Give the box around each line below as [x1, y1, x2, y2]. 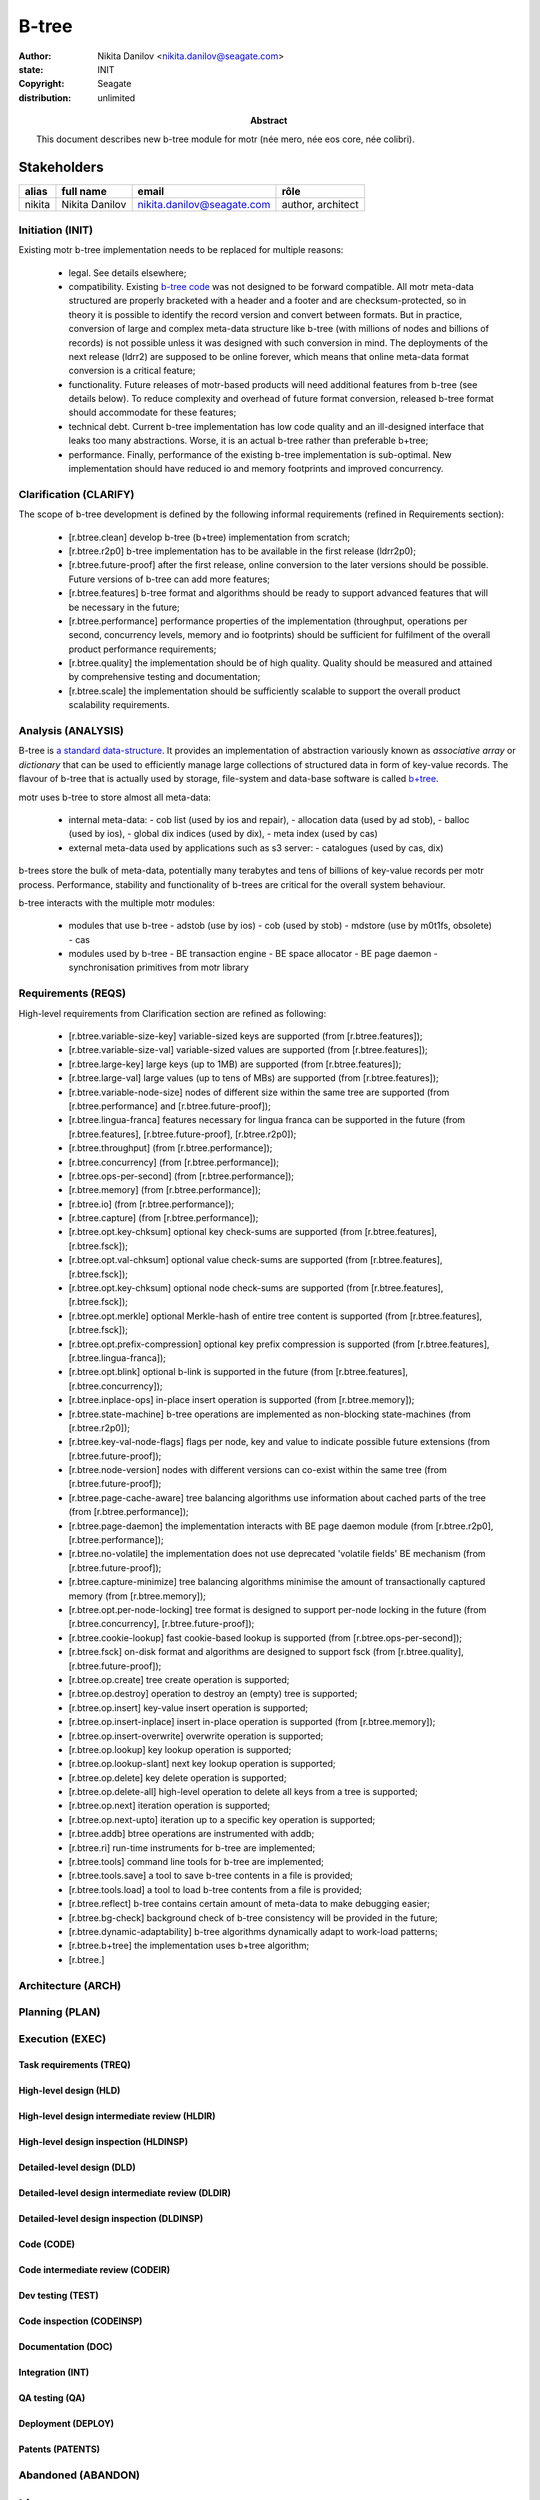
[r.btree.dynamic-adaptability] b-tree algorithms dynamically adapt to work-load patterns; [68, 1925, 439, 1937]
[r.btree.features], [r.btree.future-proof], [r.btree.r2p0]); [68, 1128, 297, 1140]
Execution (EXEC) [18, 2031, 107, 2045]
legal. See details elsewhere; [68, 266, 187, 279]
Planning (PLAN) [18, 2005, 101, 2019]
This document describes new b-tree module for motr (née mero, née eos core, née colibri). [36, 133, 415, 145]
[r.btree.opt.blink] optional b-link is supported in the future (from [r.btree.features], [68, 1366, 409, 1378]
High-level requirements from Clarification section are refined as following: [18, 1007, 327, 1019]
